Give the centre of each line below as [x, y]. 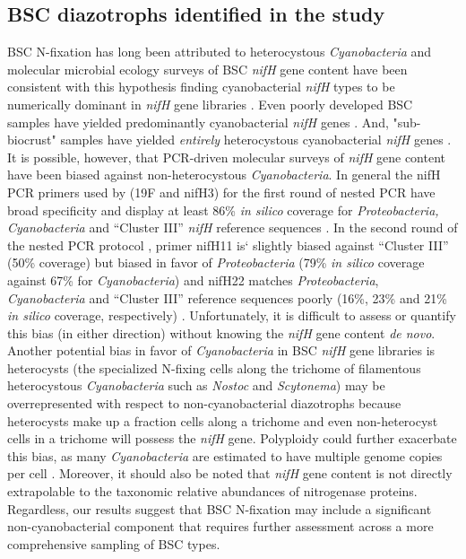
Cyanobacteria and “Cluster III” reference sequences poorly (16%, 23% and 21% [227, 297]
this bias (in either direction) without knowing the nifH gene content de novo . [221, 332]
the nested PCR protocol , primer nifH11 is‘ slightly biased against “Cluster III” [228, 245]
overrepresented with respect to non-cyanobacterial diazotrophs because [204, 403]
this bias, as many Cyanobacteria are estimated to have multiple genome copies [225, 455]
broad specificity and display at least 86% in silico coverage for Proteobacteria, [223, 210]
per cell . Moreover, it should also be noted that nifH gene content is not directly [230, 473]
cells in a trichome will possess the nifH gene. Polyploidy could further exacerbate [232, 438]
